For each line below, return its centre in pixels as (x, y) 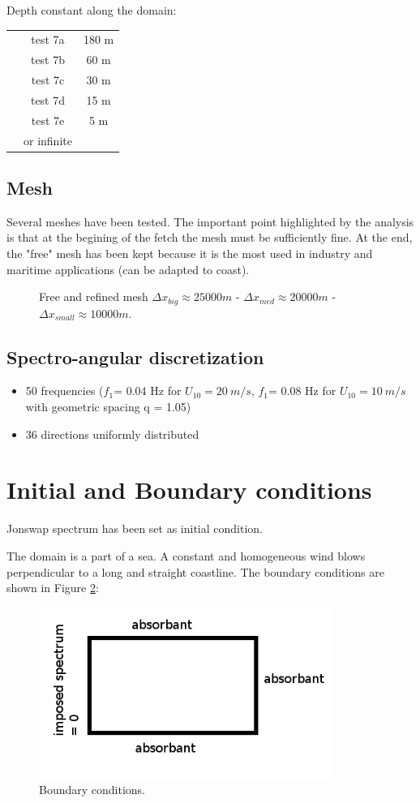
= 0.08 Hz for (302, 391)
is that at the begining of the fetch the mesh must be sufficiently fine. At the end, (210, 237)
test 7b (48, 60)
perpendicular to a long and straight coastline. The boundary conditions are (195, 571)
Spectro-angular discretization (135, 356)
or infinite (48, 140)
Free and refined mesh (94, 296)
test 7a (48, 39)
